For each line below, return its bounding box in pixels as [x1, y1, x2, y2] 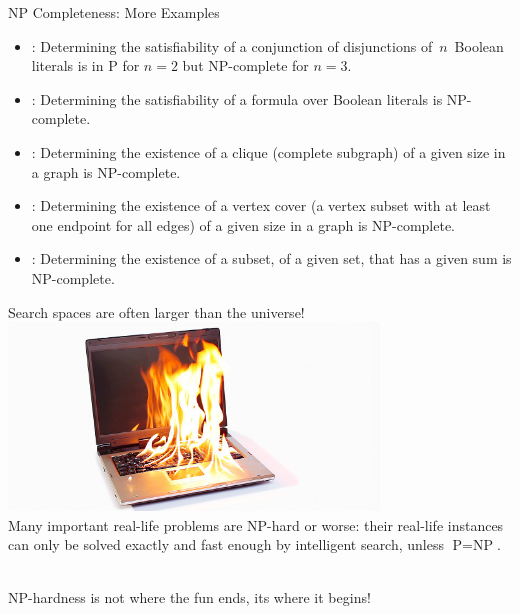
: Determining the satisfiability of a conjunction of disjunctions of [31, 35, 433, 56]
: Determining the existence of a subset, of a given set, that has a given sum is [31, 248, 512, 269]
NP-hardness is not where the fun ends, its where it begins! [8, 587, 371, 608]
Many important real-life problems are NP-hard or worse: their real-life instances [8, 514, 504, 535]
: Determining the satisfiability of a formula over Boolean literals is [31, 88, 443, 109]
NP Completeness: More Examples [8, 2, 220, 22]
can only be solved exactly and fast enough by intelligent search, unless [8, 534, 444, 555]
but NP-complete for [182, 55, 309, 76]
